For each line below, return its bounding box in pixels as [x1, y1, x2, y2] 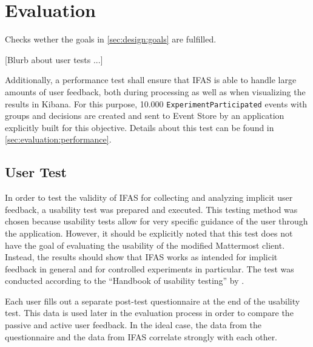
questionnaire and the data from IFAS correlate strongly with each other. [5, 330, 278, 343]
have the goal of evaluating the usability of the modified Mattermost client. [5, 238, 285, 251]
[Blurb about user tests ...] [5, 53, 103, 66]
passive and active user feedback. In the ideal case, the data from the [5, 318, 262, 331]
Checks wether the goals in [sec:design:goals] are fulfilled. [5, 33, 217, 45]
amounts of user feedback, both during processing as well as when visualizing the [5, 85, 306, 98]
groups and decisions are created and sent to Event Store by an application [5, 109, 284, 122]
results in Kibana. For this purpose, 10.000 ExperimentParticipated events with [5, 97, 308, 110]
